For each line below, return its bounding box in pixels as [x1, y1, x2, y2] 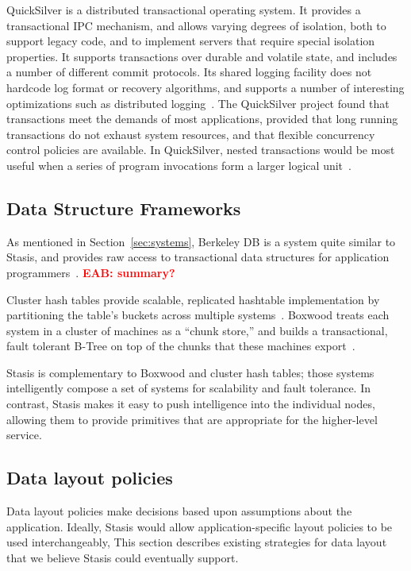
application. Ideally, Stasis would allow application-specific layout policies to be [6, 518, 393, 534]
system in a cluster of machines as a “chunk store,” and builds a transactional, [6, 322, 388, 338]
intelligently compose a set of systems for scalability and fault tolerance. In [6, 380, 371, 396]
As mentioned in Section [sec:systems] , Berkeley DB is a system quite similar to [6, 233, 396, 249]
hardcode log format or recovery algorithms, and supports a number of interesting [6, 79, 405, 95]
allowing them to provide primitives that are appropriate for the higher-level [6, 411, 378, 427]
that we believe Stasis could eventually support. [6, 549, 239, 565]
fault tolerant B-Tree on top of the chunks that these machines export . [6, 338, 355, 354]
